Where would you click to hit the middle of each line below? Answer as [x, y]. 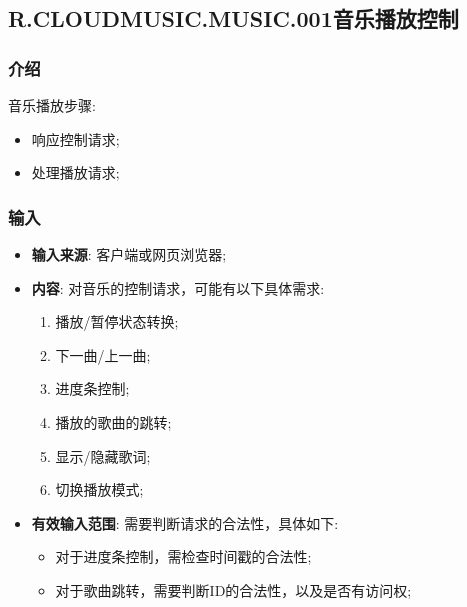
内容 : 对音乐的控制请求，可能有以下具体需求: [178, 287]
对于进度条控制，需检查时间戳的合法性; [183, 556]
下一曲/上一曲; [103, 354]
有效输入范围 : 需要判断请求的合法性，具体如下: [185, 522]
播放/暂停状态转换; [117, 321]
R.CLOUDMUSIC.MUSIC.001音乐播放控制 [233, 18]
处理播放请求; [75, 172]
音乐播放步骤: [52, 105]
